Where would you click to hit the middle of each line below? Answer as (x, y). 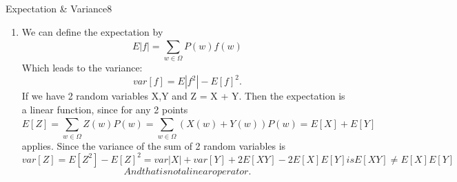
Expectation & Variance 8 (59, 8)
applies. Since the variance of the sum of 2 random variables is (154, 145)
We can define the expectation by (92, 31)
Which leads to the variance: (82, 68)
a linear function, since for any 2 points (105, 109)
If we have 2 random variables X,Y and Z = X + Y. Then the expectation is (183, 96)
